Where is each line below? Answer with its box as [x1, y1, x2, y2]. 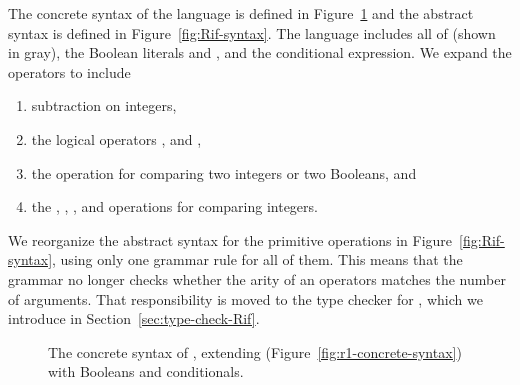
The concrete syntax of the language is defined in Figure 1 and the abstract [8, 3, 474, 23]
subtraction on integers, [31, 95, 177, 116]
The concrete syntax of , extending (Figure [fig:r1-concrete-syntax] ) [48, 341, 462, 362]
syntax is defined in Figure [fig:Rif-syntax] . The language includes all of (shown [8, 22, 496, 43]
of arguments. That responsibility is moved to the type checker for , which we [8, 288, 483, 309]
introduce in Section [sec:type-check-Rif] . [8, 308, 260, 329]
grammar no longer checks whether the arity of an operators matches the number [8, 268, 506, 289]
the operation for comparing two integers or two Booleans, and [31, 162, 417, 183]
